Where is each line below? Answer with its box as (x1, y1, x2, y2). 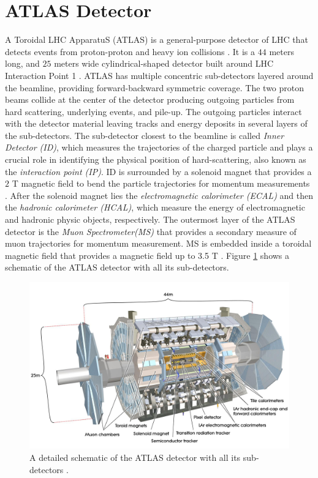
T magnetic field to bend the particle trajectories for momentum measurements (12, 177, 310, 190)
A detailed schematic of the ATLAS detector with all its (29, 451, 241, 464)
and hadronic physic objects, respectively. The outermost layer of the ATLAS (5, 213, 295, 226)
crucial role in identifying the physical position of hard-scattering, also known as (5, 153, 306, 166)
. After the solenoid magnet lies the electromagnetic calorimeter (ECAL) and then (5, 189, 313, 201)
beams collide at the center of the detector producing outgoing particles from (5, 93, 295, 106)
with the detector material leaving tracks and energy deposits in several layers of (5, 117, 308, 130)
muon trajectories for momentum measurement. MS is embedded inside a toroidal (5, 237, 312, 250)
